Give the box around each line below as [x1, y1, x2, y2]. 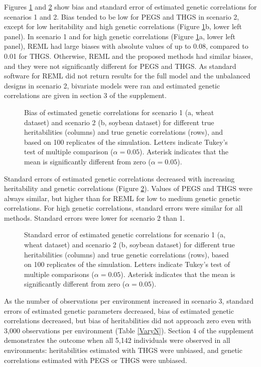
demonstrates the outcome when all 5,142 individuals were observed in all [4, 335, 230, 345]
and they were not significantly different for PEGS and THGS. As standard [4, 60, 236, 71]
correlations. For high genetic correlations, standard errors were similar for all [4, 203, 243, 213]
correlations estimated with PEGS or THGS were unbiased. [4, 354, 187, 365]
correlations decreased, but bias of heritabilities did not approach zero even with [4, 315, 251, 326]
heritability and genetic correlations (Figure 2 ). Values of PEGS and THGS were [4, 183, 253, 194]
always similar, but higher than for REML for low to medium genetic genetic [4, 193, 241, 203]
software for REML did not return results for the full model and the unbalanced [4, 70, 250, 81]
